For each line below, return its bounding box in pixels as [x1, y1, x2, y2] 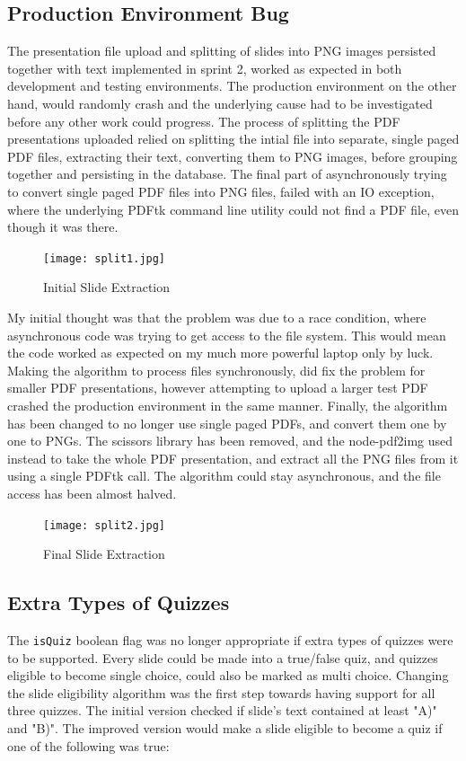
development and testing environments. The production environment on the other [7, 76, 457, 95]
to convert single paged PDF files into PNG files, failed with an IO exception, [7, 181, 435, 200]
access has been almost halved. [7, 483, 177, 502]
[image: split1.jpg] [43, 252, 166, 265]
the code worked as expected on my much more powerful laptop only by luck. [7, 343, 434, 362]
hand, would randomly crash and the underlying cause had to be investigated [7, 93, 433, 112]
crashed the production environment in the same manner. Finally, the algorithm [7, 395, 448, 414]
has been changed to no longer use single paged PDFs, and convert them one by [7, 413, 447, 432]
